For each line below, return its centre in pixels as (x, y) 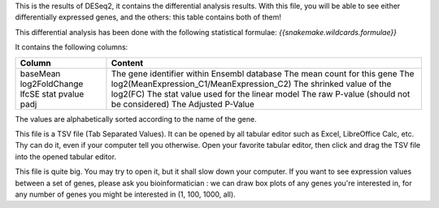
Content (127, 63)
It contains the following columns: (72, 47)
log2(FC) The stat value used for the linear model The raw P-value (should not (261, 93)
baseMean (40, 73)
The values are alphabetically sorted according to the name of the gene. (136, 119)
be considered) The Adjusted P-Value (183, 104)
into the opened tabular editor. (66, 156)
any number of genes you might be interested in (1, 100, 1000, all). (125, 194)
